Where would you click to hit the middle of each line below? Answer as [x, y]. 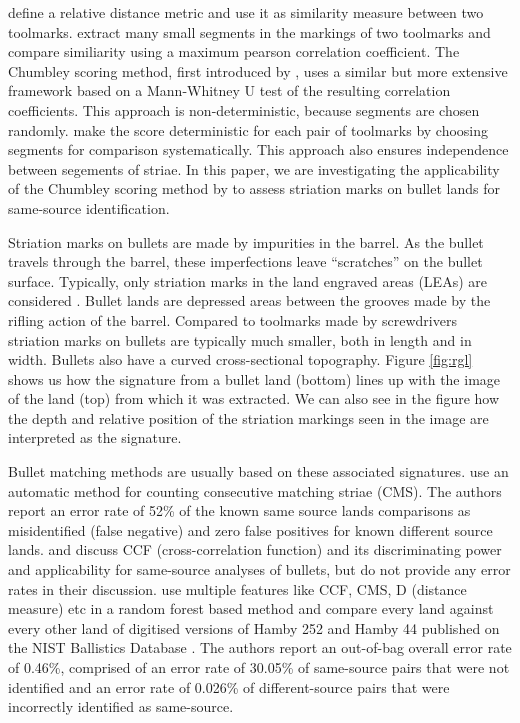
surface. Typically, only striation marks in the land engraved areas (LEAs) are [247, 280]
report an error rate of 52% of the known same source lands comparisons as [239, 510]
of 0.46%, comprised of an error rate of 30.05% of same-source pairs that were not [259, 667]
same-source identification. [89, 207]
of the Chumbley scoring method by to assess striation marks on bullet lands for [254, 188]
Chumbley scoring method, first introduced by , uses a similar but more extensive [258, 70]
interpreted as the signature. [95, 437]
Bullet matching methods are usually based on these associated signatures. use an [258, 471]
